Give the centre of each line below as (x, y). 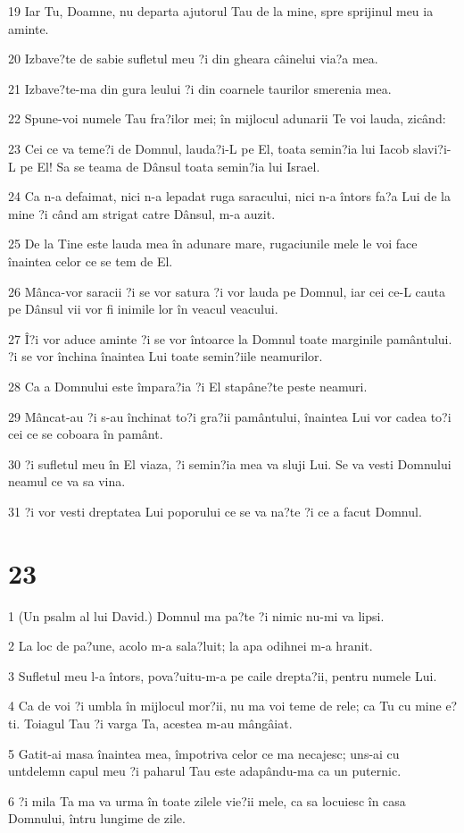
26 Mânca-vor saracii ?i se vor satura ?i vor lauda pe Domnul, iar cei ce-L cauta (227, 291)
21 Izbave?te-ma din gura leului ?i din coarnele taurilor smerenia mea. (200, 88)
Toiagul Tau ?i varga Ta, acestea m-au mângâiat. (158, 723)
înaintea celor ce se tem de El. (91, 261)
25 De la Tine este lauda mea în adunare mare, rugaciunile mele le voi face (213, 244)
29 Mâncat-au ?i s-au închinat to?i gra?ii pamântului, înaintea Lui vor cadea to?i (230, 416)
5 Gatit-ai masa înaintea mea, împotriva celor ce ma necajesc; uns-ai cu (204, 753)
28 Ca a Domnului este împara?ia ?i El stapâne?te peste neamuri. (188, 386)
